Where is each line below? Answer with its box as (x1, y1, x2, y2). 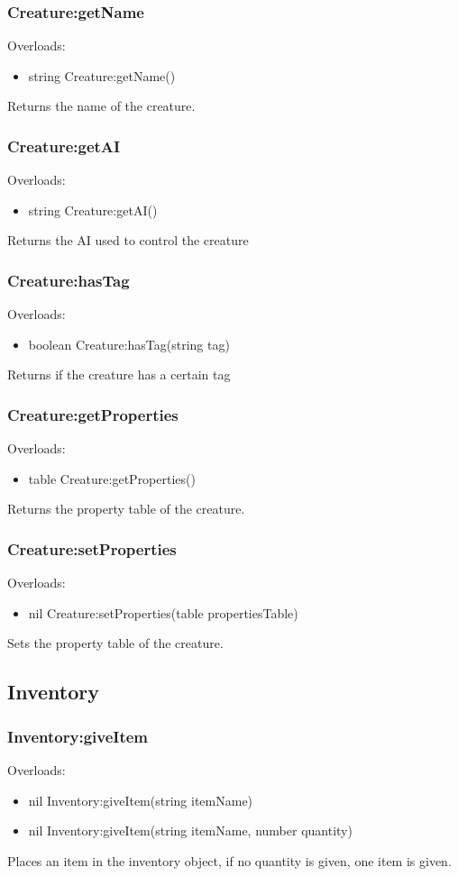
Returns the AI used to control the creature (7, 231, 249, 250)
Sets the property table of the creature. (7, 634, 224, 652)
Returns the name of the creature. (7, 96, 196, 115)
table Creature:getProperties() (28, 469, 196, 488)
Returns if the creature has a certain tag (7, 365, 231, 384)
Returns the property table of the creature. (7, 499, 245, 518)
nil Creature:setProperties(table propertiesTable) (28, 603, 298, 622)
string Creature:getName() (28, 66, 176, 85)
